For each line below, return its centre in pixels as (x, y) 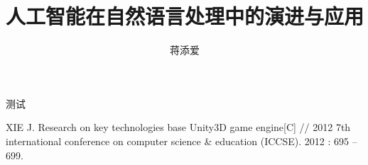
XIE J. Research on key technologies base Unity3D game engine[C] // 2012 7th (178, 127)
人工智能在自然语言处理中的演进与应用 (185, 16)
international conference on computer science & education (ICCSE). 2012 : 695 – (182, 141)
